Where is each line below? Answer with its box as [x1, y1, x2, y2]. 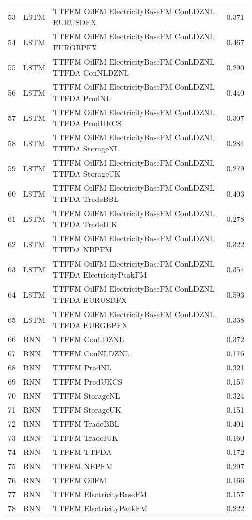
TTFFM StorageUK [53, 404, 122, 415]
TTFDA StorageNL [53, 143, 120, 154]
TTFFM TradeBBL [53, 418, 120, 429]
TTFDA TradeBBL [53, 193, 119, 204]
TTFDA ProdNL [53, 92, 111, 103]
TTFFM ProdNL [53, 362, 111, 373]
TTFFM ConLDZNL [53, 334, 124, 345]
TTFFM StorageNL [53, 390, 120, 401]
